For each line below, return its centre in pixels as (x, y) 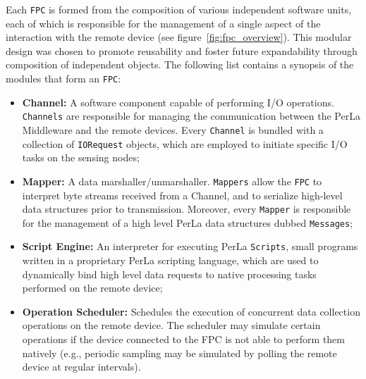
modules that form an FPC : (63, 79)
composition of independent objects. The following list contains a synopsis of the (180, 64)
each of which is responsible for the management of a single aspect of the (163, 23)
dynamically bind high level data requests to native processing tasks (169, 274)
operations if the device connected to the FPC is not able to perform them (183, 339)
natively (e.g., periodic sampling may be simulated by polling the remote (179, 353)
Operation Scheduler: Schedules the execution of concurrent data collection (191, 311)
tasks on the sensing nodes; (81, 157)
